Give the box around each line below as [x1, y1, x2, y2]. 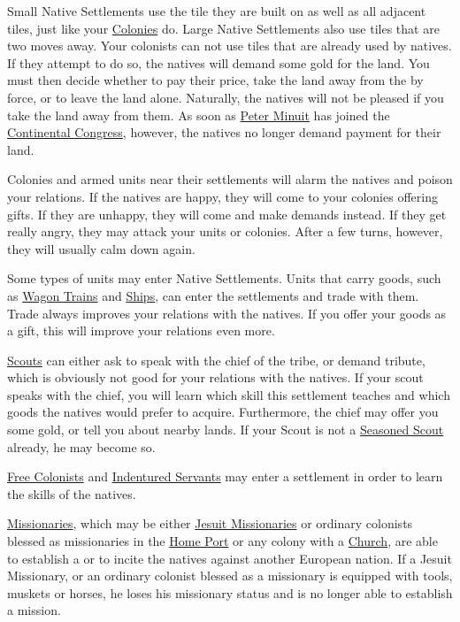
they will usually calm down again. [7, 239, 195, 257]
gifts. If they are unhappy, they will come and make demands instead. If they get [7, 204, 447, 223]
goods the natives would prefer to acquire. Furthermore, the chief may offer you [7, 403, 439, 421]
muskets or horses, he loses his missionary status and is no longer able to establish [7, 583, 453, 602]
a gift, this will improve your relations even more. [7, 321, 275, 340]
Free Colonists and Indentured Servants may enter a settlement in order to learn [7, 467, 443, 486]
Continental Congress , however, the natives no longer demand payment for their [7, 123, 441, 142]
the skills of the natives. [7, 484, 136, 503]
